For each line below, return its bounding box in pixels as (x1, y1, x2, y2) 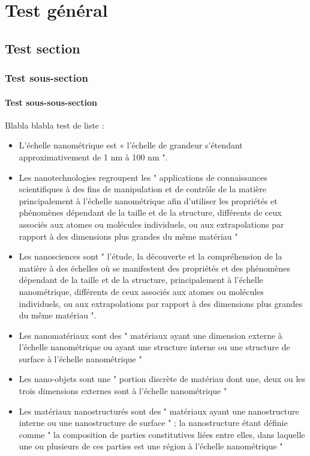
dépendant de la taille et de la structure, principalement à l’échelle (19, 273, 263, 286)
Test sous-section (5, 70, 88, 85)
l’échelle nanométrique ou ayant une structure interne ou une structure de (19, 341, 290, 353)
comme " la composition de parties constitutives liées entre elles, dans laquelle (19, 428, 305, 440)
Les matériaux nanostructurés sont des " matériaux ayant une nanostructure (19, 404, 299, 417)
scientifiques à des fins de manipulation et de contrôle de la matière (19, 183, 266, 195)
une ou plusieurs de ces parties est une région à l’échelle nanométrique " (19, 440, 283, 452)
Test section (5, 38, 80, 57)
